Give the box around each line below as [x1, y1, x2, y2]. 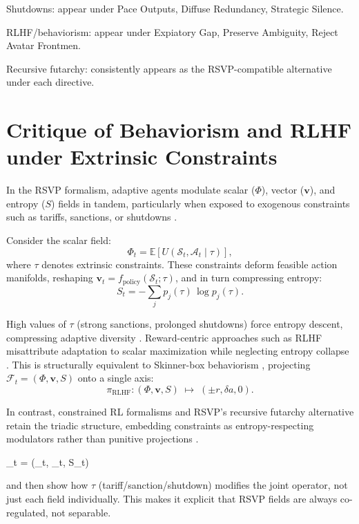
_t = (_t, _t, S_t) [6, 454, 89, 469]
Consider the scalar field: [6, 233, 111, 247]
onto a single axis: [77, 371, 154, 385]
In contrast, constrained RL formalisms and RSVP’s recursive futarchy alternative [6, 404, 354, 418]
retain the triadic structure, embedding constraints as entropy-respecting [6, 418, 314, 432]
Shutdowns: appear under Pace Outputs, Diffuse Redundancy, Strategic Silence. [6, 1, 344, 15]
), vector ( [261, 183, 304, 197]
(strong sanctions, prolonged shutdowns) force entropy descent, [77, 317, 343, 331]
